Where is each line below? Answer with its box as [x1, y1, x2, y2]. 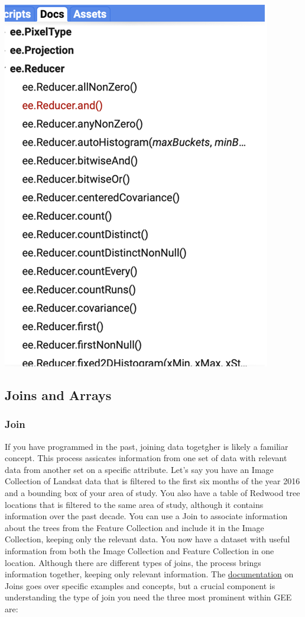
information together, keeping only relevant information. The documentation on [5, 568, 294, 580]
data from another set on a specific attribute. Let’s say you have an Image [5, 463, 274, 475]
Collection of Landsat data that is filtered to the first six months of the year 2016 [5, 475, 300, 487]
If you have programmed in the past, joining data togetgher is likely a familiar [5, 440, 288, 452]
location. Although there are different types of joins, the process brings [5, 556, 261, 568]
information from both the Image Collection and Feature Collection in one [5, 544, 274, 557]
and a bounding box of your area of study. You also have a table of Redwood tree [5, 486, 300, 498]
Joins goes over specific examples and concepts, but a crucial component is [5, 579, 275, 592]
